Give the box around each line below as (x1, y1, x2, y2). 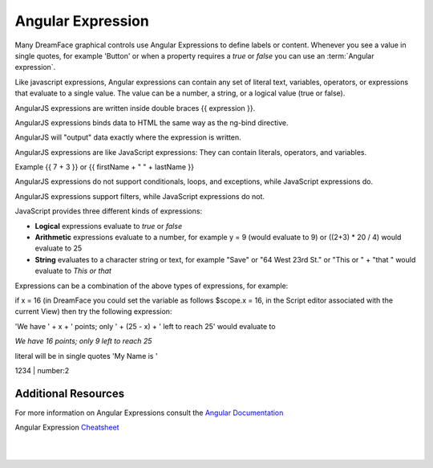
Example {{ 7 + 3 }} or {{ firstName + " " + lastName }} (14, 162, 194, 172)
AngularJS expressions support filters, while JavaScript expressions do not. (14, 191, 265, 201)
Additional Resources (14, 386, 124, 401)
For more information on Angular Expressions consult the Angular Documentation (14, 408, 284, 417)
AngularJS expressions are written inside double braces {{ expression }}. (14, 103, 256, 112)
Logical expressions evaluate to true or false (34, 221, 183, 230)
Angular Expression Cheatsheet (14, 422, 119, 433)
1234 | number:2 (14, 365, 70, 375)
